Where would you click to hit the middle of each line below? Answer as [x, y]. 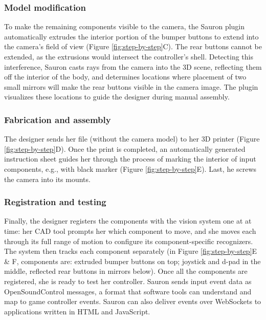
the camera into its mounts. [47, 179]
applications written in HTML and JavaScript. [77, 311]
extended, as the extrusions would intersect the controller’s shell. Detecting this [129, 56]
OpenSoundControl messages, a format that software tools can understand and [128, 291]
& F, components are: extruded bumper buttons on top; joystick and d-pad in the [132, 261]
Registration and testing [55, 202]
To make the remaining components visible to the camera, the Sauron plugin [125, 26]
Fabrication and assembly [58, 119]
